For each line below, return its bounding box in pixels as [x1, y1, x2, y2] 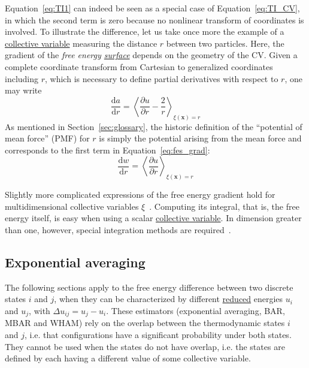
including [5, 72, 39, 85]
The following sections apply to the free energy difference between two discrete [5, 280, 293, 293]
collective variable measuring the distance [5, 37, 157, 49]
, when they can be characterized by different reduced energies [54, 292, 283, 305]
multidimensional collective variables [5, 200, 139, 212]
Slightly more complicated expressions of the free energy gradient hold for [5, 188, 275, 201]
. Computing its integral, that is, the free [149, 200, 299, 212]
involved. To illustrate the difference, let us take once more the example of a [5, 25, 284, 38]
